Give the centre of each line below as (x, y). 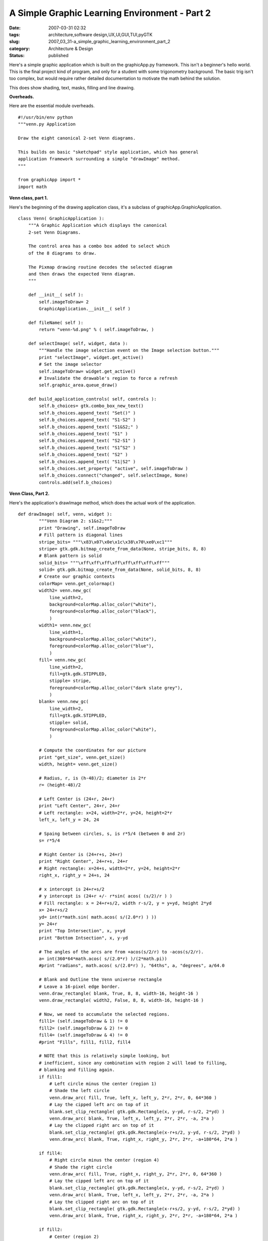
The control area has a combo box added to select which (99, 246)
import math (33, 187)
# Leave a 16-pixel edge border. (79, 986)
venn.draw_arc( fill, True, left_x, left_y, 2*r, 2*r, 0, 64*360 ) (133, 1098)
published (59, 56)
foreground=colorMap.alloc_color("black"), (103, 611)
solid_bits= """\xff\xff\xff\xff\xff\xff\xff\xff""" (104, 563)
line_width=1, (67, 632)
